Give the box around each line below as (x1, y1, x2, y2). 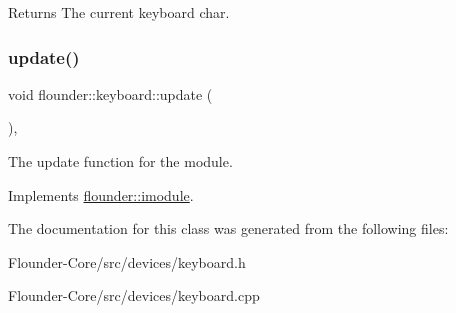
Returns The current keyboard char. (8, 2, 230, 22)
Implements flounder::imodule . (8, 184, 194, 205)
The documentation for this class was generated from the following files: (8, 218, 449, 239)
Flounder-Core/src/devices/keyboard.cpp (8, 285, 260, 306)
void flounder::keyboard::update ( (8, 83, 213, 104)
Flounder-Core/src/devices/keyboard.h (8, 251, 246, 272)
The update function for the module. (8, 151, 233, 171)
